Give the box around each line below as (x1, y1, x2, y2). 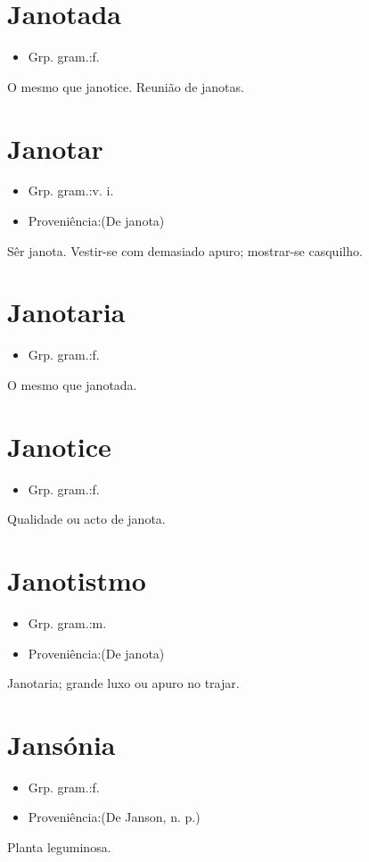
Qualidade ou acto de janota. (7, 510, 166, 528)
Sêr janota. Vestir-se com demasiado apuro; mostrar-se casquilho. (7, 241, 363, 260)
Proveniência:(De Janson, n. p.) (28, 808, 201, 826)
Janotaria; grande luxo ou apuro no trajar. (7, 674, 240, 692)
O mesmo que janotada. (7, 375, 137, 394)
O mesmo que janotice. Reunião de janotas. (7, 77, 244, 95)
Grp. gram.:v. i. (28, 181, 114, 200)
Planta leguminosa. (7, 838, 111, 857)
